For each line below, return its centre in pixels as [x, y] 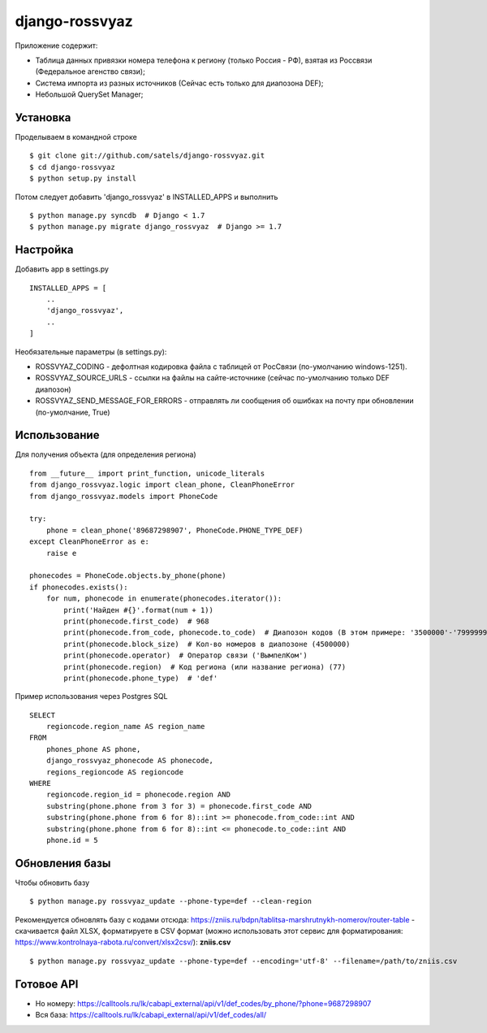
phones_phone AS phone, [93, 749]
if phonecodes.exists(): [79, 587]
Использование [57, 435]
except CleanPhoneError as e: [90, 542]
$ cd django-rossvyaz [72, 167]
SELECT [43, 715]
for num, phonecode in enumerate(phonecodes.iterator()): [164, 599]
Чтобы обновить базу [52, 883]
